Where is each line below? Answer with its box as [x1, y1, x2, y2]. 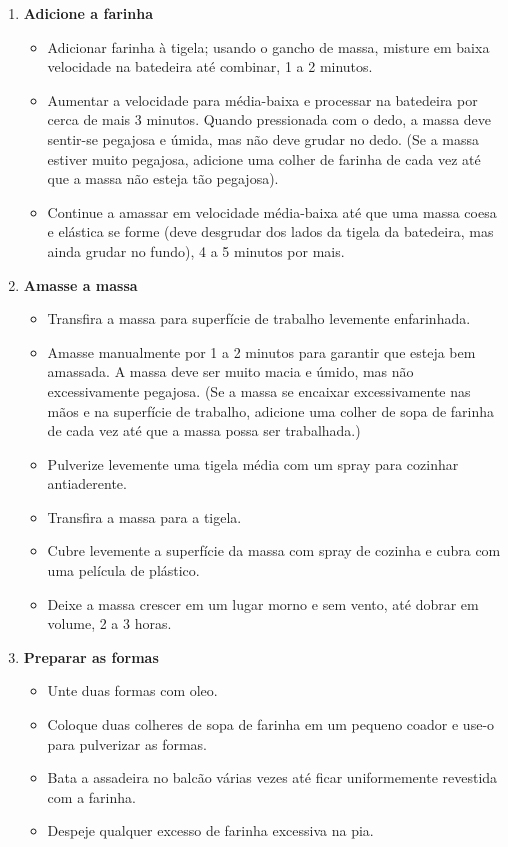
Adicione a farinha [23, 3, 154, 23]
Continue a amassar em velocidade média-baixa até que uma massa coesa [47, 201, 497, 222]
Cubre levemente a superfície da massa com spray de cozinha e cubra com [47, 540, 501, 561]
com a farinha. [47, 786, 136, 807]
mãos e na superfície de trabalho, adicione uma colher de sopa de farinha [47, 400, 495, 421]
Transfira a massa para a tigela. [47, 506, 242, 527]
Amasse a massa [23, 274, 138, 295]
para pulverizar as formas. [47, 733, 207, 754]
